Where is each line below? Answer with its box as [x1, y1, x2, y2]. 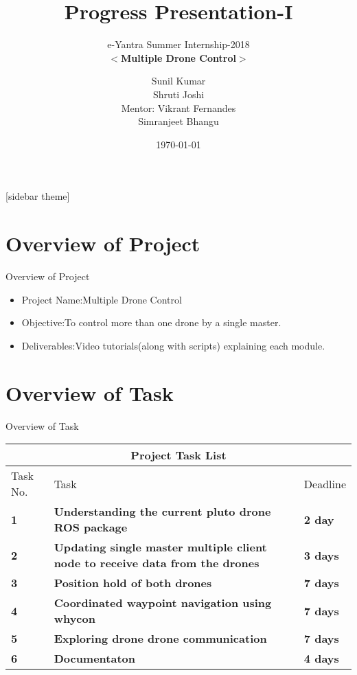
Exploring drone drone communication [54, 630, 267, 647]
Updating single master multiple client [54, 539, 267, 556]
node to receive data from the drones [54, 555, 260, 571]
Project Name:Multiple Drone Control [21, 292, 182, 306]
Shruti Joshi [152, 87, 205, 101]
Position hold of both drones [54, 575, 212, 591]
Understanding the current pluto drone [54, 503, 271, 520]
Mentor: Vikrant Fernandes [121, 100, 236, 115]
